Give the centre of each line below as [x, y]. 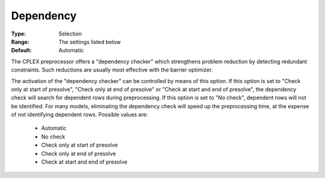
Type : [19, 34]
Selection [70, 34]
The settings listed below [90, 41]
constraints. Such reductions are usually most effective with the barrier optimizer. [112, 70]
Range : [20, 41]
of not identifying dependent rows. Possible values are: [79, 115]
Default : [22, 51]
